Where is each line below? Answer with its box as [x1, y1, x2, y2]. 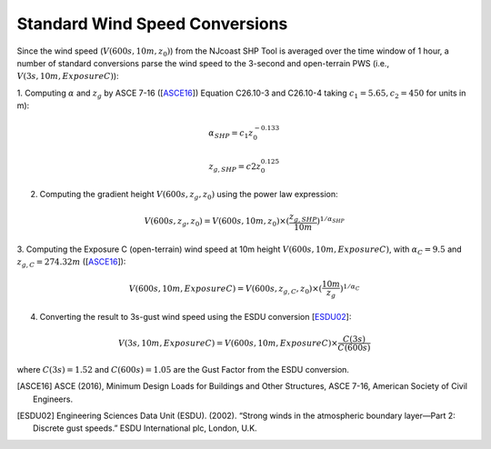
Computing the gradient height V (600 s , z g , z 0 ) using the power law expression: [39, 189, 338, 202]
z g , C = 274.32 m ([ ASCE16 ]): [16, 256, 126, 269]
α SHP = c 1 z [208, 128, 254, 140]
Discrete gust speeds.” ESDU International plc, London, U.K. [33, 423, 258, 434]
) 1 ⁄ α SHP [316, 215, 346, 226]
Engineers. [33, 394, 73, 404]
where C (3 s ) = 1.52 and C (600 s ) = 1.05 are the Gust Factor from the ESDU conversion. [16, 364, 350, 374]
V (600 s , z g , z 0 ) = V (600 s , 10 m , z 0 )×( [144, 216, 290, 229]
